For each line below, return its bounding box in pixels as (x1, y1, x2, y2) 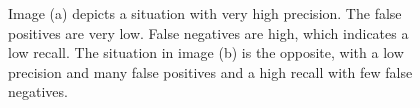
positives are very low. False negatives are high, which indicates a (8, 22, 409, 43)
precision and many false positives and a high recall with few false (8, 61, 413, 82)
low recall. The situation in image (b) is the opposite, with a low (8, 42, 404, 63)
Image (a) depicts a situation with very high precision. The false (8, 3, 402, 23)
